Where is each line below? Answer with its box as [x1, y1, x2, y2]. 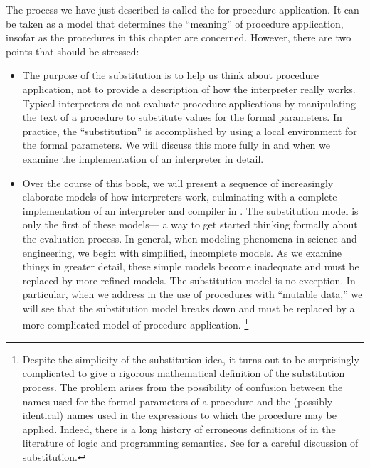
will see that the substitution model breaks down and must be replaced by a [22, 300, 355, 315]
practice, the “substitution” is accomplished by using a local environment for [22, 123, 357, 138]
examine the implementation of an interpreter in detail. [22, 151, 264, 166]
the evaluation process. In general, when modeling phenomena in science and [22, 230, 357, 245]
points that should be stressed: [6, 43, 139, 58]
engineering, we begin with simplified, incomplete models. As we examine [22, 245, 342, 260]
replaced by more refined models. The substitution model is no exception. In [22, 272, 356, 287]
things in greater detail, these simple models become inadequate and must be [22, 259, 359, 274]
